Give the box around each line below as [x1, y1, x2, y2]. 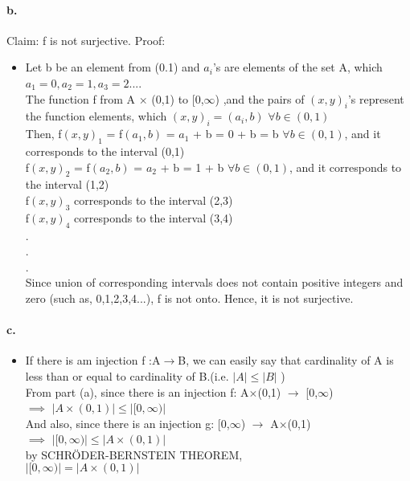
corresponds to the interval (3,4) [74, 209, 233, 226]
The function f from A [25, 90, 135, 107]
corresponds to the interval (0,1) [25, 142, 185, 159]
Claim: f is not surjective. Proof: [6, 31, 166, 48]
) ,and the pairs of [215, 90, 305, 107]
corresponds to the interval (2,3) [74, 191, 233, 208]
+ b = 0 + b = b [193, 125, 279, 142]
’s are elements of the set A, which [212, 59, 383, 75]
